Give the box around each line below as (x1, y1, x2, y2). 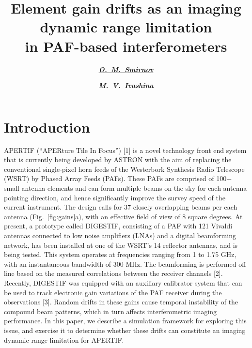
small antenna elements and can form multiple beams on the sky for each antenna (4, 183, 247, 193)
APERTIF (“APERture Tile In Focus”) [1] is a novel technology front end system (4, 145, 247, 155)
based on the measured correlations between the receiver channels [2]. (16, 268, 223, 278)
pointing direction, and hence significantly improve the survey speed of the (4, 192, 225, 202)
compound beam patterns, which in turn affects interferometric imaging (4, 306, 217, 316)
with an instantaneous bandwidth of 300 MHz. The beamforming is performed (4, 258, 236, 269)
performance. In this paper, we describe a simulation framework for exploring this (4, 316, 247, 326)
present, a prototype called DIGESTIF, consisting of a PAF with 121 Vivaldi (4, 221, 233, 231)
